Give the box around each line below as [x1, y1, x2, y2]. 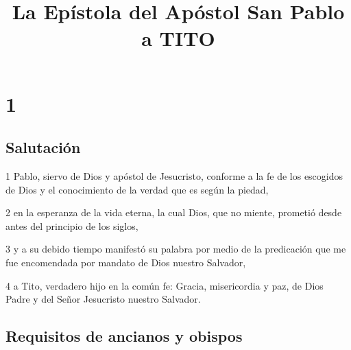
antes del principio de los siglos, [5, 218, 138, 233]
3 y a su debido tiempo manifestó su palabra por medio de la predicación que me [5, 242, 346, 256]
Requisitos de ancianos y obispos [5, 325, 243, 347]
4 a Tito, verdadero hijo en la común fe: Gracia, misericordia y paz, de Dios [5, 278, 324, 292]
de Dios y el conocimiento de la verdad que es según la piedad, [5, 182, 269, 196]
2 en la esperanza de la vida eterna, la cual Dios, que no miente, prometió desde [5, 205, 342, 220]
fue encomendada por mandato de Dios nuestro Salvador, [5, 255, 246, 269]
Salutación [5, 137, 81, 158]
